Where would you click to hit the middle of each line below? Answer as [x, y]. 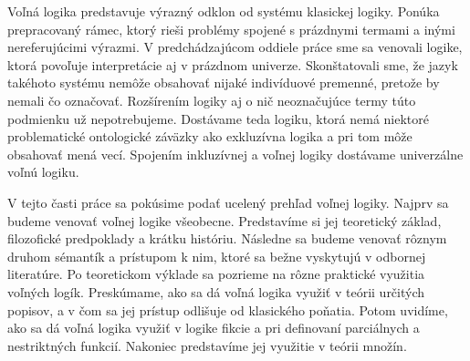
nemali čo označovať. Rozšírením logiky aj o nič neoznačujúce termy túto [212, 100]
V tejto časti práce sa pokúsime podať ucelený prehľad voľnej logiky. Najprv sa [228, 202]
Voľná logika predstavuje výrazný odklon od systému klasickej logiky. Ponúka [224, 11]
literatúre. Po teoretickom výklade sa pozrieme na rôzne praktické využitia [216, 274]
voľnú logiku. [43, 172]
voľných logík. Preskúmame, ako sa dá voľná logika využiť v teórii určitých [216, 291]
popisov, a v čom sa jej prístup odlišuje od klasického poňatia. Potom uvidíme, [228, 309]
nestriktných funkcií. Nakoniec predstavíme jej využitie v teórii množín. [207, 345]
